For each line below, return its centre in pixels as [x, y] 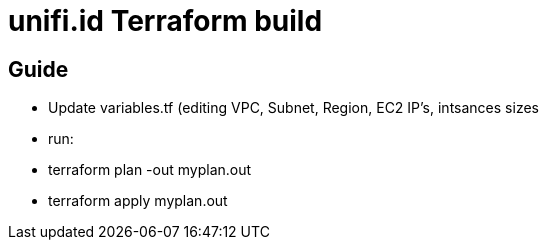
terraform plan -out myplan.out [150, 170]
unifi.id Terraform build [165, 21]
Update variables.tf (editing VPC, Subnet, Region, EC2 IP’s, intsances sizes [293, 108]
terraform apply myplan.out [138, 201]
